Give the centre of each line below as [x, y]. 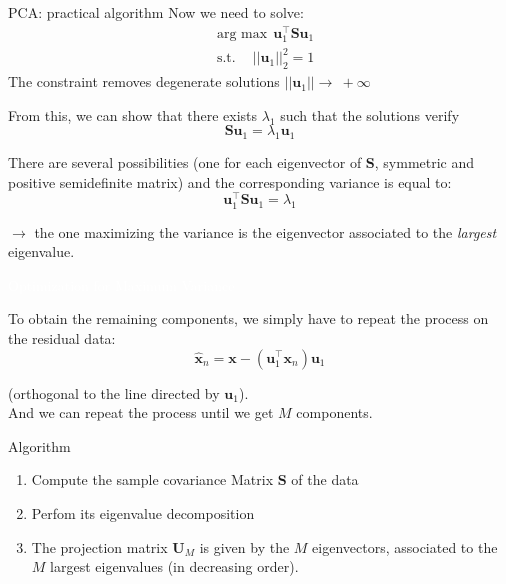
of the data [325, 479]
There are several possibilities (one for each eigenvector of [185, 162]
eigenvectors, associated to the [405, 546]
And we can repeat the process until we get [141, 412]
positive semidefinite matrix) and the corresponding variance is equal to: [230, 181]
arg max [242, 33]
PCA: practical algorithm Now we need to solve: [156, 12]
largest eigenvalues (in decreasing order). [174, 566]
